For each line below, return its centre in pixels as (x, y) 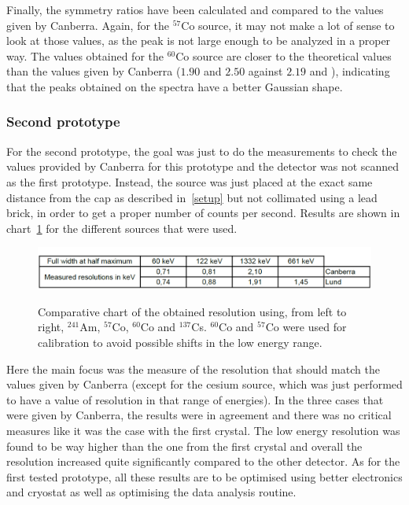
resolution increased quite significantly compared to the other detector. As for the (203, 461)
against (265, 71)
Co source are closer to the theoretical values (284, 55)
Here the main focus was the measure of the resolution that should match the (193, 369)
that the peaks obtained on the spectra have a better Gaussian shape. (175, 86)
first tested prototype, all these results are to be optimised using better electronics (204, 476)
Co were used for (306, 327)
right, (51, 327)
